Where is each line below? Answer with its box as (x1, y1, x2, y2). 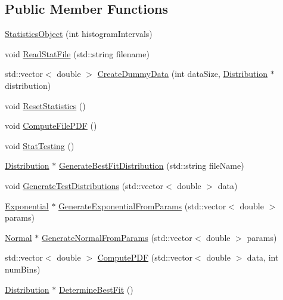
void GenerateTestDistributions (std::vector (5, 179, 163, 191)
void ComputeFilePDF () (5, 119, 97, 132)
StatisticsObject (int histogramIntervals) (5, 27, 153, 40)
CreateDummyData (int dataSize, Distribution (97, 67, 268, 80)
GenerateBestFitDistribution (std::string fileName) (58, 159, 244, 172)
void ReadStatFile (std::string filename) (5, 47, 150, 60)
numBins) (5, 262, 41, 275)
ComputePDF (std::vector (97, 251, 193, 264)
